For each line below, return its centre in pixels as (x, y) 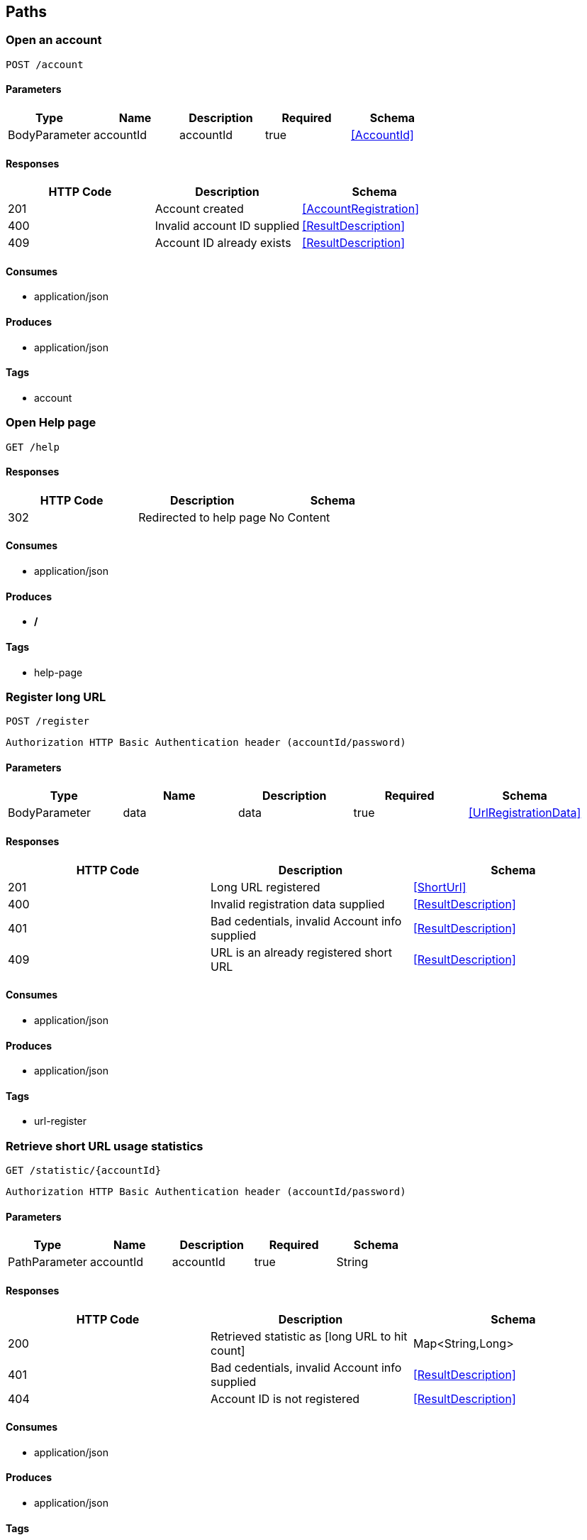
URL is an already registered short (301, 952)
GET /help (33, 447)
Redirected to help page (202, 517)
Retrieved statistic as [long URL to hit (309, 1336)
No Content (300, 517)
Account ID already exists (223, 243)
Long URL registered (265, 887)
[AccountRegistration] (360, 209)
